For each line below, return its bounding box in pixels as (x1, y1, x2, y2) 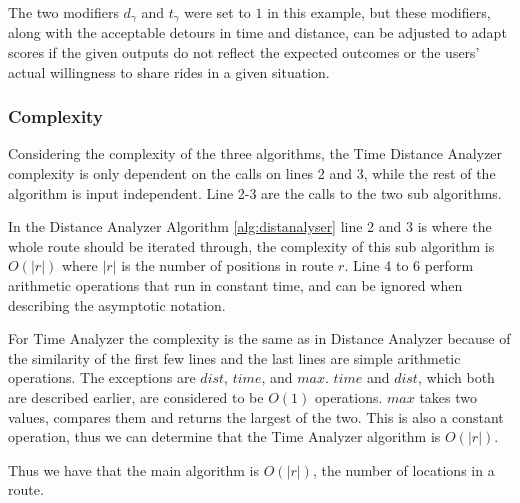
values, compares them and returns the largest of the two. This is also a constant (8, 406, 504, 427)
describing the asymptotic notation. (8, 294, 226, 315)
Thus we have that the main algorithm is (8, 459, 260, 480)
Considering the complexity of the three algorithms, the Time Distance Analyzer (8, 143, 503, 164)
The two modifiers (8, 2, 119, 22)
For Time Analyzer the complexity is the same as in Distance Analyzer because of (8, 328, 511, 349)
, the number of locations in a (312, 459, 495, 480)
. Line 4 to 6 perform (344, 255, 474, 276)
